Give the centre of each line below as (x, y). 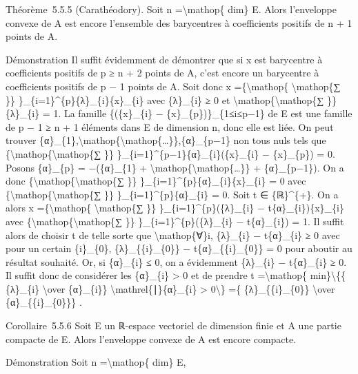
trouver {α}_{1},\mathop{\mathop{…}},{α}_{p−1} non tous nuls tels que (166, 140)
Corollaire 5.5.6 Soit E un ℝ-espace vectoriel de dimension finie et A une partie (173, 325)
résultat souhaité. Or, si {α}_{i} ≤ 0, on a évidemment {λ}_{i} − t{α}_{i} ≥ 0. (176, 261)
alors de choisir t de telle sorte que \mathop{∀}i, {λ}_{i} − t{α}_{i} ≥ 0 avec (173, 235)
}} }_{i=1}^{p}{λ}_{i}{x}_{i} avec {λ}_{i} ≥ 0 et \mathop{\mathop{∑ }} (171, 100)
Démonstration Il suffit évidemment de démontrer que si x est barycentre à (164, 59)
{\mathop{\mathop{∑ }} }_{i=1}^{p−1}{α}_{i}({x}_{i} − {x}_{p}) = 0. (170, 153)
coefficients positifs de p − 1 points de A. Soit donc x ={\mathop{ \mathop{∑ (173, 86)
